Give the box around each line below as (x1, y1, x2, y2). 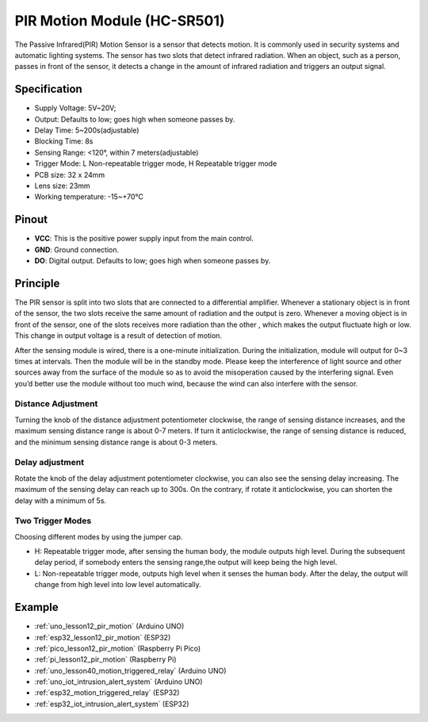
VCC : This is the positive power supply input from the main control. (34, 234, 254, 244)
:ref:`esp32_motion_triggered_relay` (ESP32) (34, 688, 180, 697)
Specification (14, 83, 82, 96)
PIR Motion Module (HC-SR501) (14, 12, 225, 29)
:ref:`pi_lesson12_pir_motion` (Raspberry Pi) (34, 655, 177, 664)
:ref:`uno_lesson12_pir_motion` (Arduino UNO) (34, 621, 185, 631)
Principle (14, 276, 60, 290)
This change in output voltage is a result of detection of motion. (14, 331, 222, 340)
